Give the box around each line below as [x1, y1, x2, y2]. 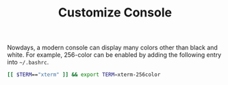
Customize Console [58, 5, 173, 21]
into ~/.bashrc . [7, 58, 49, 66]
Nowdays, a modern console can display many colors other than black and [7, 43, 218, 52]
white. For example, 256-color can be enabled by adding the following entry [7, 51, 222, 59]
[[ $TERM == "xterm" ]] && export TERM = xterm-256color [7, 71, 161, 78]
